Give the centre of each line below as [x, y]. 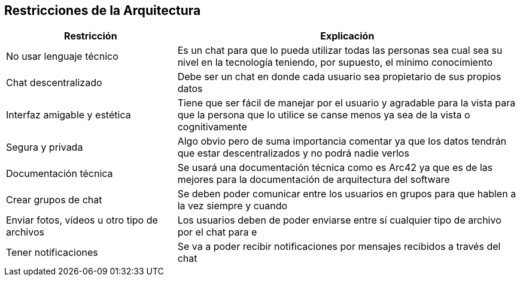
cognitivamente [212, 127]
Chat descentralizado [54, 83]
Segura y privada [45, 147]
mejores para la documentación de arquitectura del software [314, 180]
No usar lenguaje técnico [62, 56]
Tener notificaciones [52, 253]
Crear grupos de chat [54, 200]
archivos [25, 232]
